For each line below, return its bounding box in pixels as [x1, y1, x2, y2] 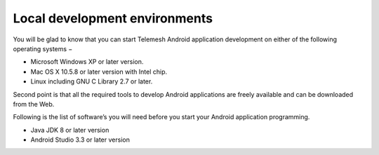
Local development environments [13, 11, 213, 26]
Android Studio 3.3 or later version [30, 135, 130, 144]
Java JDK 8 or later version [30, 126, 109, 134]
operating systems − [13, 44, 73, 53]
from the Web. [13, 100, 55, 108]
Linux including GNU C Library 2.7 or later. [30, 77, 153, 86]
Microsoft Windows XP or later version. [30, 58, 144, 66]
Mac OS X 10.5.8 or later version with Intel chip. [30, 67, 168, 76]
